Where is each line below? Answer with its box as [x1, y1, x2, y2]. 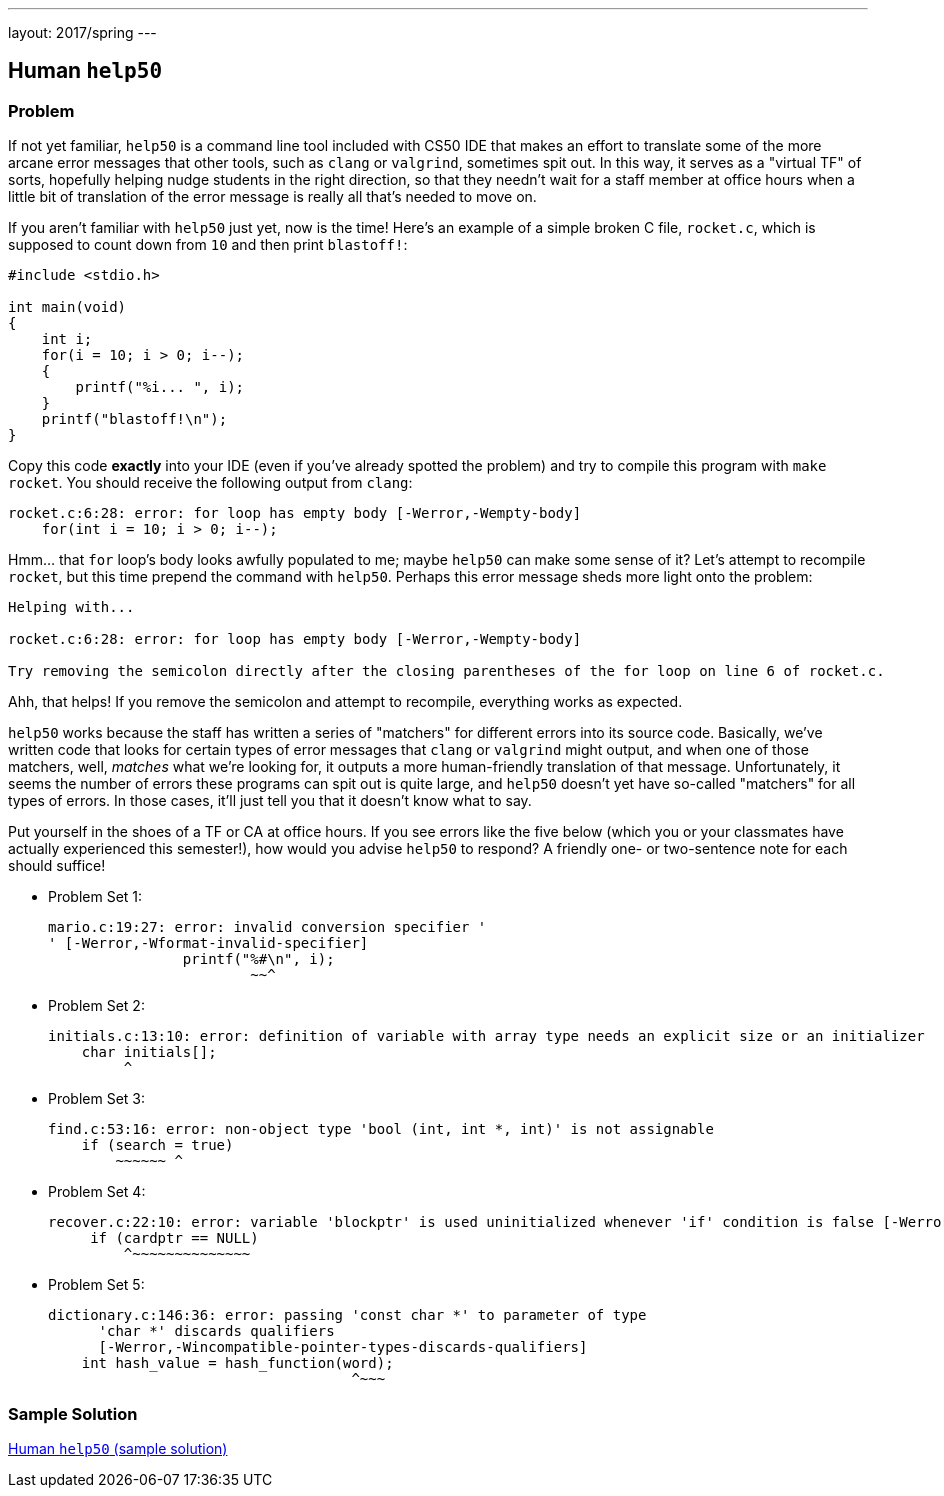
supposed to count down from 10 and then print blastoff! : [8, 236, 408, 254]
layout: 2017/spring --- [8, 24, 157, 41]
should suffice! [8, 857, 106, 875]
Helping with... [8, 599, 135, 616]
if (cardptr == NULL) [90, 1230, 259, 1247]
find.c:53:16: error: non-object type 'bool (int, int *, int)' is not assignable [48, 1121, 714, 1138]
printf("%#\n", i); [182, 951, 335, 968]
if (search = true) [81, 1137, 234, 1154]
